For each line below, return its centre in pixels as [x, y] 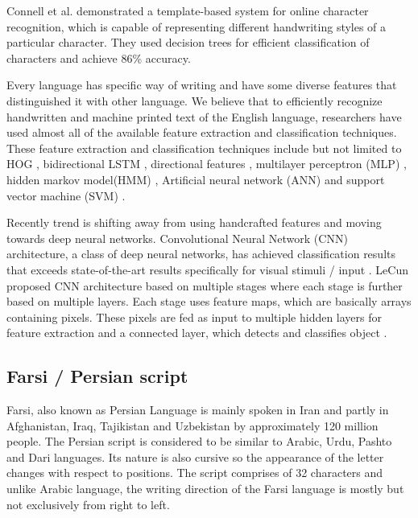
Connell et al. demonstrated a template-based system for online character [188, 10]
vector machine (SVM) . [66, 195]
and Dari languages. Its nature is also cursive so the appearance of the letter [195, 456]
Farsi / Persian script [97, 376]
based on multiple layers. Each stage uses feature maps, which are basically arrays [209, 301]
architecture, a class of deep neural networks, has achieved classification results [201, 254]
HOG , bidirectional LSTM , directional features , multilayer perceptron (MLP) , [207, 164]
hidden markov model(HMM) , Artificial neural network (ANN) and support [196, 179]
